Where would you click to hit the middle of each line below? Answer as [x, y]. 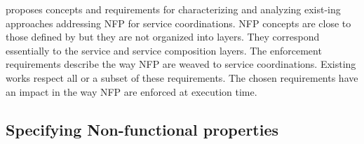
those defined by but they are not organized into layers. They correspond [163, 37]
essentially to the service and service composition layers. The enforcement [164, 50]
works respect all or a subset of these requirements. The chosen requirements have [182, 77]
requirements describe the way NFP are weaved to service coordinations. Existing [181, 64]
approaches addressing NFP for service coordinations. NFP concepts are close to [178, 23]
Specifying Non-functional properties [142, 129]
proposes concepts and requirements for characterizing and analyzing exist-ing [173, 9]
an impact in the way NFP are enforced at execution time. [132, 91]
